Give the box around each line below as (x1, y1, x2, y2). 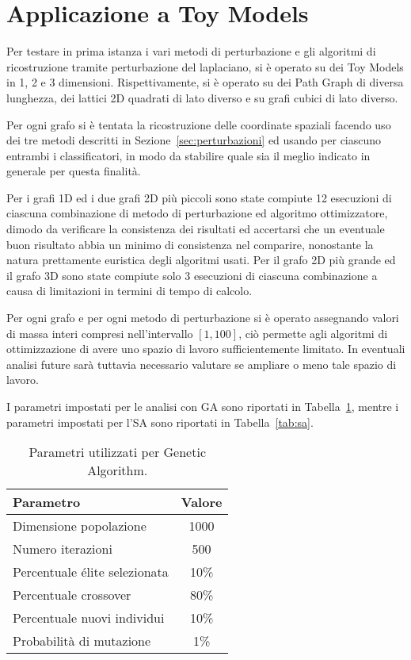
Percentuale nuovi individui (13, 608, 165, 627)
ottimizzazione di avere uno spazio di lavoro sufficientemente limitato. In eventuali (6, 340, 405, 357)
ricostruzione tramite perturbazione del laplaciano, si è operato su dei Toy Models (6, 58, 404, 75)
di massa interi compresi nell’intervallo (6, 324, 193, 341)
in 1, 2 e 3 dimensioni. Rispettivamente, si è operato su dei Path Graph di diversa (6, 74, 404, 90)
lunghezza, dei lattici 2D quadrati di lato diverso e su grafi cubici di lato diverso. (6, 89, 398, 106)
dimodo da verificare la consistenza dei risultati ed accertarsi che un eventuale (6, 221, 385, 237)
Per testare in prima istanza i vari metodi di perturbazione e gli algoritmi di (6, 43, 376, 59)
